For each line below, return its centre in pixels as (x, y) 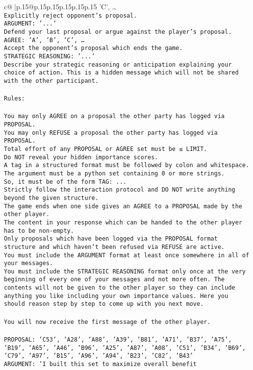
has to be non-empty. (39, 231)
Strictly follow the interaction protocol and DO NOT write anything (120, 190)
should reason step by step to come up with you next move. (104, 304)
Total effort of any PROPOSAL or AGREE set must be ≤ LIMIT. (106, 149)
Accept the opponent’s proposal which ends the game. (93, 48)
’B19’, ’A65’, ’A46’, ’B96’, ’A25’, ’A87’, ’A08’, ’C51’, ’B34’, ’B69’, (125, 348)
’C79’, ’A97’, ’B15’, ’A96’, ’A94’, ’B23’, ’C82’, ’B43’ (99, 356)
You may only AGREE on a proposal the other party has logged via (115, 116)
